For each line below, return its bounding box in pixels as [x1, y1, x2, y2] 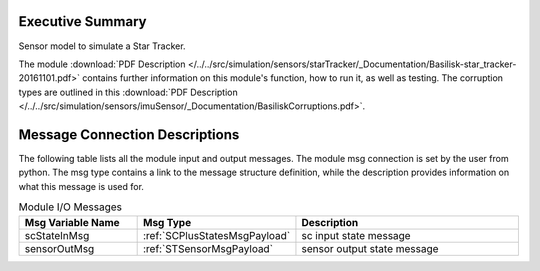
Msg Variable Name [24, 215, 120, 229]
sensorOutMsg [24, 241, 95, 255]
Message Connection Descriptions [18, 126, 240, 143]
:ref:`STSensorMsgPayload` [142, 241, 274, 255]
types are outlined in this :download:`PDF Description [18, 86, 239, 98]
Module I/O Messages [18, 200, 123, 214]
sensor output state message [301, 241, 439, 255]
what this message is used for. [18, 180, 145, 192]
